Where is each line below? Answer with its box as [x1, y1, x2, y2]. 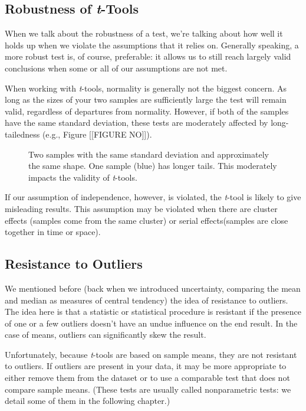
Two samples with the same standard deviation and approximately [28, 148, 269, 160]
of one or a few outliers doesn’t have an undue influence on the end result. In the [5, 317, 298, 329]
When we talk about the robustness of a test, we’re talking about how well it [5, 27, 283, 40]
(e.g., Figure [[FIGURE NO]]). [42, 128, 152, 140]
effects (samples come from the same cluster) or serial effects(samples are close [5, 214, 288, 226]
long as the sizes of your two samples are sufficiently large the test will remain [5, 93, 287, 106]
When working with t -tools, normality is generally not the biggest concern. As [5, 81, 287, 94]
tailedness [5, 128, 40, 140]
